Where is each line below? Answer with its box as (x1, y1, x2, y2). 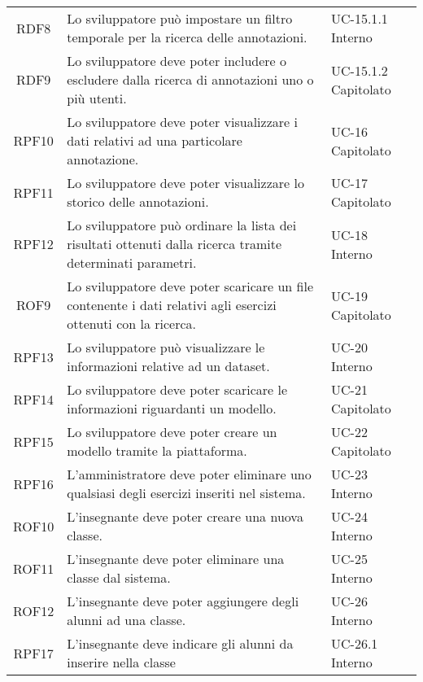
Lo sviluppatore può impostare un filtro (67, 9, 293, 28)
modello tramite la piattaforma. (67, 441, 247, 460)
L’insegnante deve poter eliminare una (67, 549, 285, 568)
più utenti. (67, 89, 127, 107)
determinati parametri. (67, 253, 197, 272)
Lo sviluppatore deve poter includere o (67, 51, 287, 70)
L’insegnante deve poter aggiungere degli (67, 592, 299, 610)
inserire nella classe (67, 653, 176, 671)
